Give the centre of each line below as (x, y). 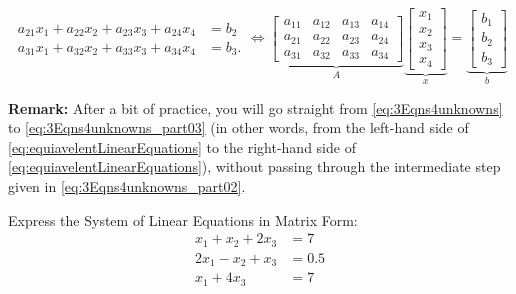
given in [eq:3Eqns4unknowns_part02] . (127, 186)
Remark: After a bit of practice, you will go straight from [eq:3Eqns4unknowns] (255, 107)
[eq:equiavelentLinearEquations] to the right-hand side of (182, 146)
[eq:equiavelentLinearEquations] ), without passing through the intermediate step (254, 166)
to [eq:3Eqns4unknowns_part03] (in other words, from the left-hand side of (238, 127)
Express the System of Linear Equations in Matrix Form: (183, 219)
